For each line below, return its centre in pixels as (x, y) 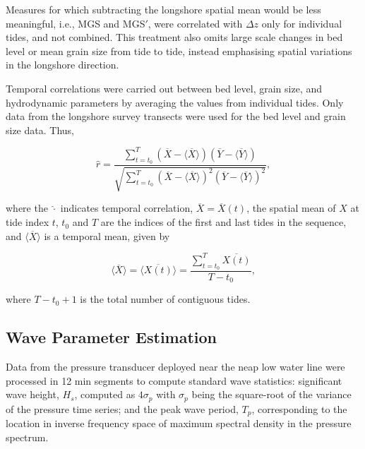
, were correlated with (195, 23)
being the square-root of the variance (271, 394)
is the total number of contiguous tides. (165, 299)
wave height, (32, 394)
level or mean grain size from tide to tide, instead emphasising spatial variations (179, 50)
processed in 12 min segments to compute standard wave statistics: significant (174, 380)
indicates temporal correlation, (127, 208)
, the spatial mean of (291, 208)
